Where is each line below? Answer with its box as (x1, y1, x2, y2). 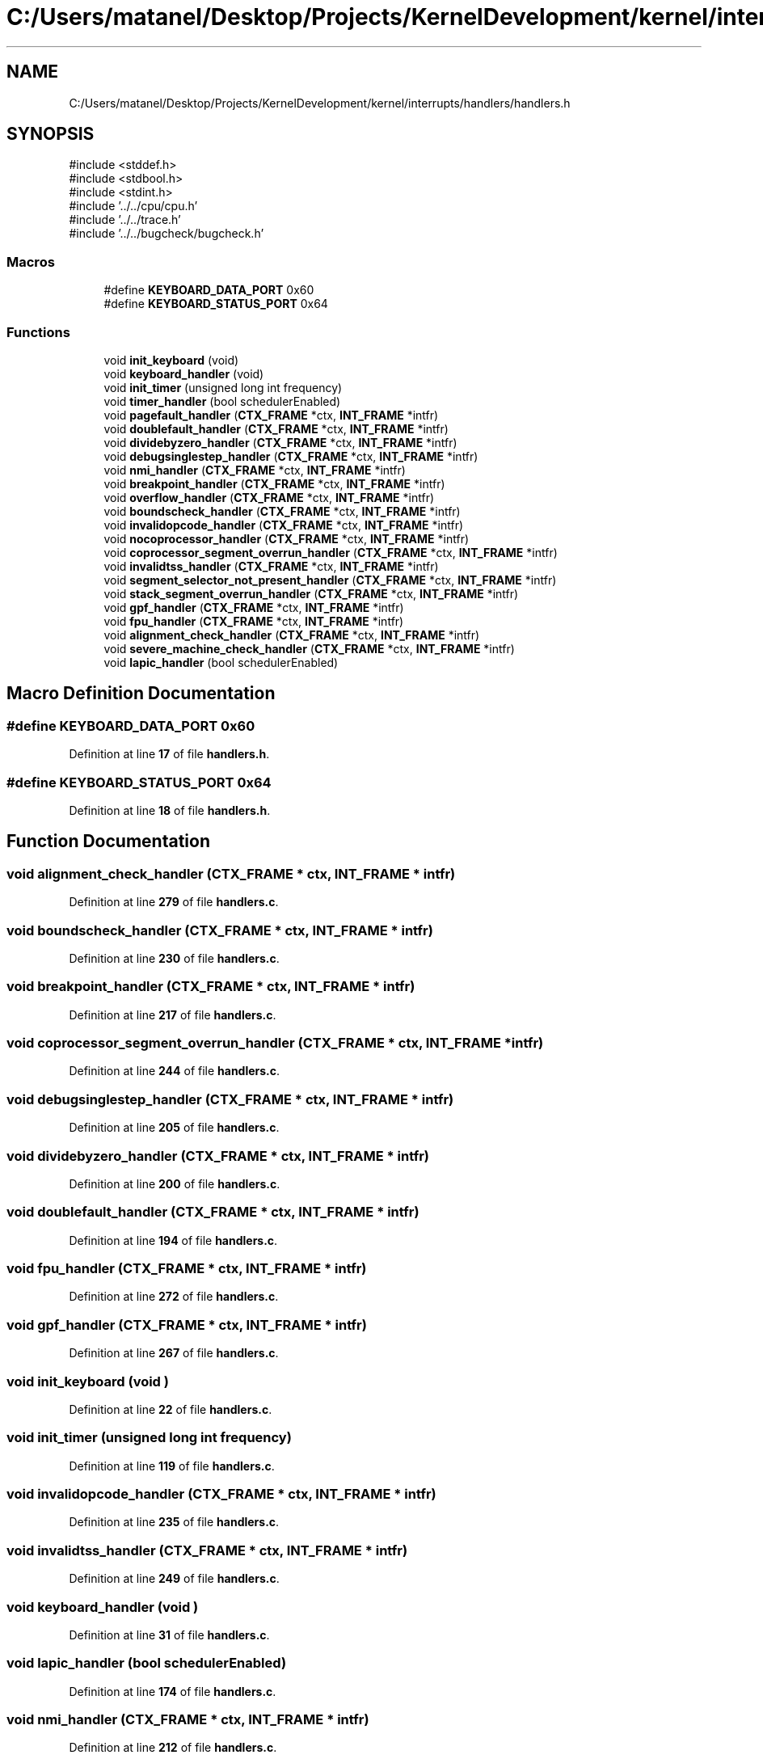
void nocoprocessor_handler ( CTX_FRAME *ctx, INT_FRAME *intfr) (103, 531, 470, 546)
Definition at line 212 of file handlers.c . (69, 1740, 277, 1755)
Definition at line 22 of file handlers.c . (69, 1402, 272, 1416)
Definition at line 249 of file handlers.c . (69, 1571, 280, 1586)
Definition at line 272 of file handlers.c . (69, 1289, 279, 1304)
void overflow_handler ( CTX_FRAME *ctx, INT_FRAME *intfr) (103, 490, 435, 504)
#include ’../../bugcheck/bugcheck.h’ (69, 226, 264, 241)
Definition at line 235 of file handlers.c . (69, 1515, 280, 1529)
